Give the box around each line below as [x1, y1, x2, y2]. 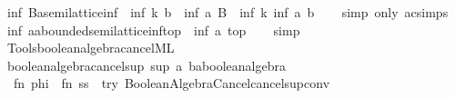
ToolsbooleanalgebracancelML [6, 38, 175, 57]
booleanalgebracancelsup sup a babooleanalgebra [6, 55, 286, 74]
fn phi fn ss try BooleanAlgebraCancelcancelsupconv [13, 73, 330, 93]
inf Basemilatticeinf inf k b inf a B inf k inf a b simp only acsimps [6, 3, 449, 21]
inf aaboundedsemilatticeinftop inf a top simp [6, 20, 300, 39]
